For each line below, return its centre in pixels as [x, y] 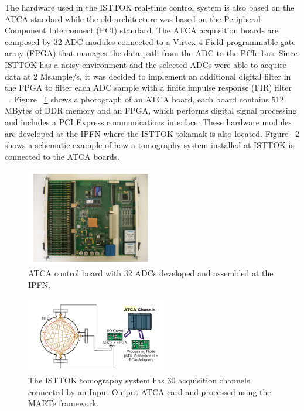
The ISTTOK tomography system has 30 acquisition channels [139, 380]
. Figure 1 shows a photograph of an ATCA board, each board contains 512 [146, 99]
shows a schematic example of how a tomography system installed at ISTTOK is [150, 145]
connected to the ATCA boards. [62, 156]
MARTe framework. [64, 403]
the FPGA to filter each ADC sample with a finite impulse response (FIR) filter [148, 88]
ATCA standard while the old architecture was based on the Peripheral [133, 18]
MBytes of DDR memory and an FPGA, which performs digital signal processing [151, 110]
